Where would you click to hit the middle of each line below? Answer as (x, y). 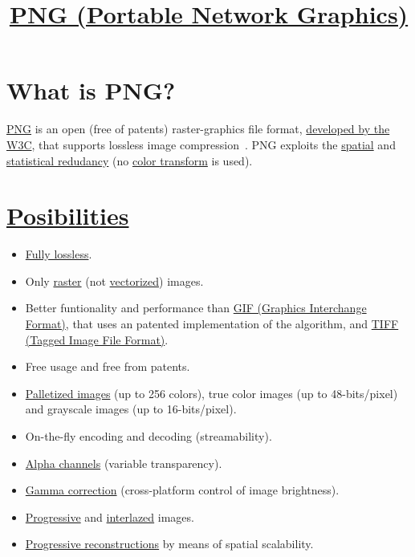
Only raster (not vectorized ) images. (114, 281)
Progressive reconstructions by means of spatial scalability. (169, 544)
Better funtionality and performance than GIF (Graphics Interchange (196, 308)
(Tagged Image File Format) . (97, 339)
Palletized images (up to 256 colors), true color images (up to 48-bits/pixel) (212, 393)
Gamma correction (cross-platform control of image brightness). (182, 490)
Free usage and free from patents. (108, 366)
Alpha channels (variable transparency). (124, 463)
